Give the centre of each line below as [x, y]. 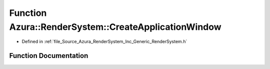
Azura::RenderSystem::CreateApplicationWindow [115, 27]
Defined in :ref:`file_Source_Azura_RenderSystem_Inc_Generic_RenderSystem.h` [104, 42]
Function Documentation [49, 56]
